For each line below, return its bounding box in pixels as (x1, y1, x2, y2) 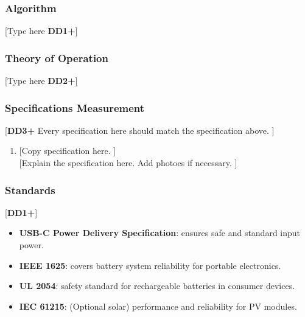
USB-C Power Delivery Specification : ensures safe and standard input (19, 226, 301, 239)
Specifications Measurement (5, 100, 145, 115)
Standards (5, 182, 55, 197)
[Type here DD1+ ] (5, 24, 78, 37)
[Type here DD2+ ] (5, 74, 78, 87)
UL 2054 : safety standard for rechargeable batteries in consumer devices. (19, 279, 295, 292)
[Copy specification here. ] (19, 144, 116, 157)
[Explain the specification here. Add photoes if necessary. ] (19, 156, 237, 169)
